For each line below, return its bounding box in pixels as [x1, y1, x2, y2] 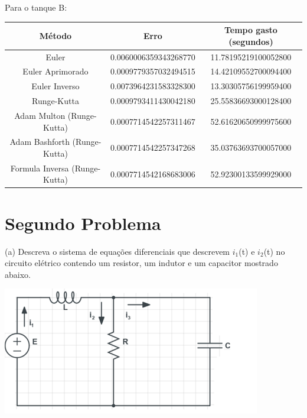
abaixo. [5, 268, 31, 280]
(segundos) [228, 35, 273, 47]
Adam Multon [14, 109, 66, 121]
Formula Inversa [10, 161, 69, 174]
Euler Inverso [31, 80, 80, 92]
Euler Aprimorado [22, 65, 89, 77]
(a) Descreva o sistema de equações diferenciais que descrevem [5, 245, 230, 257]
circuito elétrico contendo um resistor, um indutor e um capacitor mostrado [5, 257, 278, 269]
